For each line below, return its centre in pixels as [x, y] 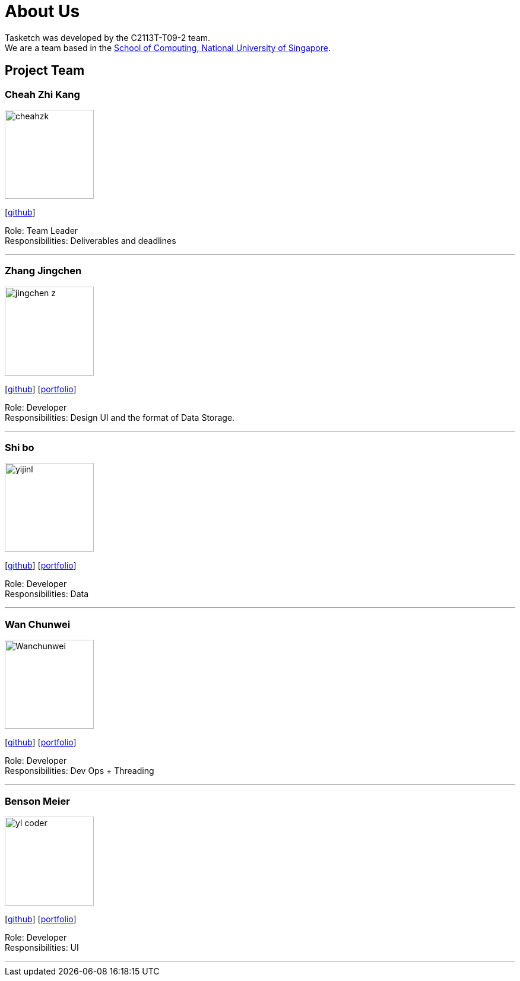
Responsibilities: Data [47, 594]
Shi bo [20, 448]
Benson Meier [37, 801]
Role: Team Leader [42, 230]
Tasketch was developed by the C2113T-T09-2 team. [108, 37]
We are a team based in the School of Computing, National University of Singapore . [168, 47]
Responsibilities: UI [42, 947]
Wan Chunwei [38, 624]
